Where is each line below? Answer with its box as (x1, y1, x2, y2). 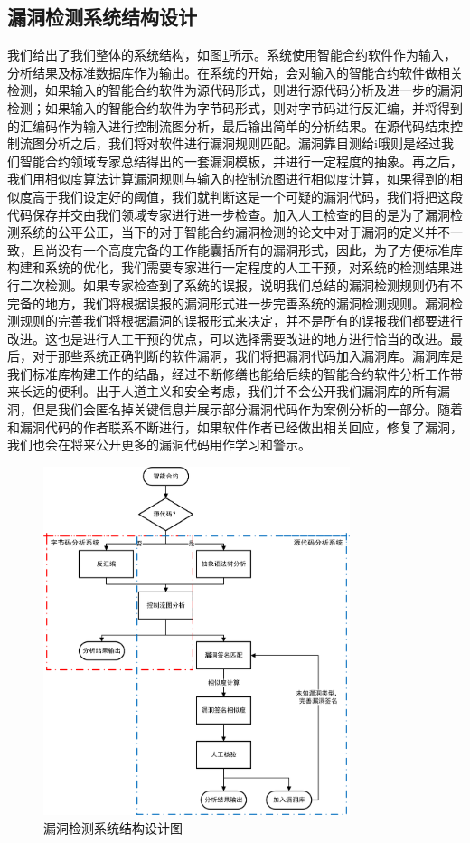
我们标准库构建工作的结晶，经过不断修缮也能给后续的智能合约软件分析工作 (7, 364, 450, 383)
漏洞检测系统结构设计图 (43, 818, 183, 837)
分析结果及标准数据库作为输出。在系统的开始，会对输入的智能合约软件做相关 (7, 62, 463, 81)
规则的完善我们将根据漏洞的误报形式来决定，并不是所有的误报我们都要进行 (19, 311, 463, 330)
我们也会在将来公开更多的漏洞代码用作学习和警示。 (7, 435, 311, 454)
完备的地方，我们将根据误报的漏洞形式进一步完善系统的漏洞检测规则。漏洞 (7, 293, 450, 312)
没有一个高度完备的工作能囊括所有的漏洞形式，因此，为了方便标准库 (57, 240, 463, 259)
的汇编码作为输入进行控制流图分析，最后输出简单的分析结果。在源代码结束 (7, 116, 450, 135)
